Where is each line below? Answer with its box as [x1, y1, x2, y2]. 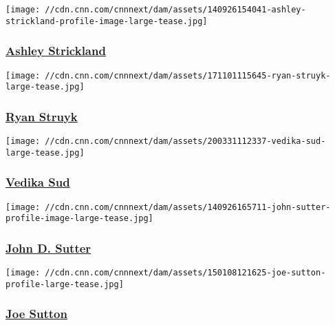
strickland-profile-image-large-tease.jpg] [6, 16, 208, 26]
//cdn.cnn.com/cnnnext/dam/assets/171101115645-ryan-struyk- [45, 70, 331, 81]
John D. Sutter [6, 239, 91, 256]
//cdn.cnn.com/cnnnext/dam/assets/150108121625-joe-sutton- [45, 268, 326, 278]
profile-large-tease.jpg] [6, 279, 124, 289]
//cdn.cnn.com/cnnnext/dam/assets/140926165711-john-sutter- [45, 202, 331, 212]
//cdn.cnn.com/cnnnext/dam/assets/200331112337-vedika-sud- [45, 136, 326, 147]
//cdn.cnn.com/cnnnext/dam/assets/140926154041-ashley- [45, 5, 306, 14]
